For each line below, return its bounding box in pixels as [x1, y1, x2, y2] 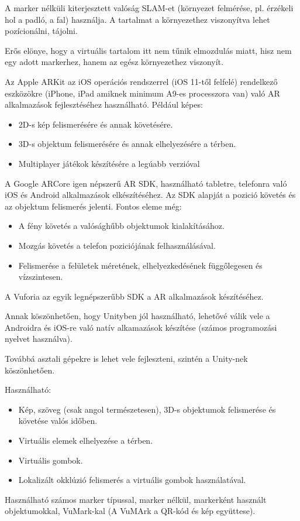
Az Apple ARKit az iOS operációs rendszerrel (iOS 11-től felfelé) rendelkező [5, 75, 278, 87]
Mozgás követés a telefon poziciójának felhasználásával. [18, 239, 216, 251]
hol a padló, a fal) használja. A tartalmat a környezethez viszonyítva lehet [5, 13, 270, 25]
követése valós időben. [18, 414, 98, 427]
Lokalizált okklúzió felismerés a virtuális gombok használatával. [18, 474, 246, 486]
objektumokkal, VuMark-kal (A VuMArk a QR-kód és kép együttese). [5, 505, 256, 517]
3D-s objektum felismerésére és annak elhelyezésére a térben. [18, 138, 236, 150]
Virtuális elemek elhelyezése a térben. [18, 434, 153, 447]
